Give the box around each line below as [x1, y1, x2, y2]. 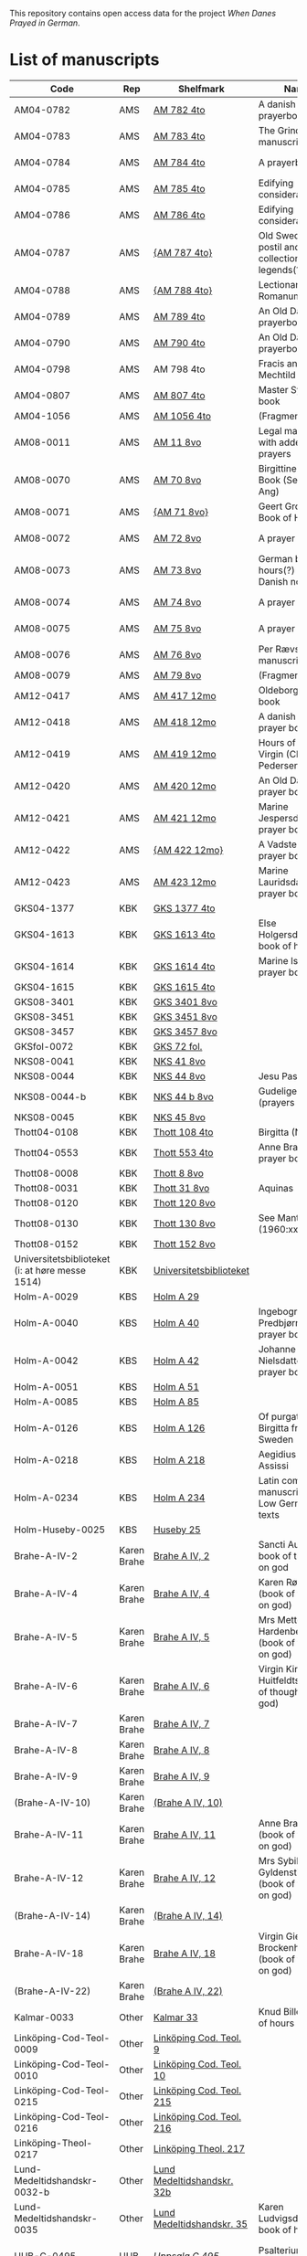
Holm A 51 [153, 1380, 199, 1393]
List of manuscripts [9, 49, 160, 70]
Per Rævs [258, 642, 300, 655]
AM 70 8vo [153, 473, 202, 486]
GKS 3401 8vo [153, 995, 217, 1008]
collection [258, 251, 301, 264]
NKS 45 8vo [153, 1110, 206, 1123]
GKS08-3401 [14, 995, 75, 1008]
